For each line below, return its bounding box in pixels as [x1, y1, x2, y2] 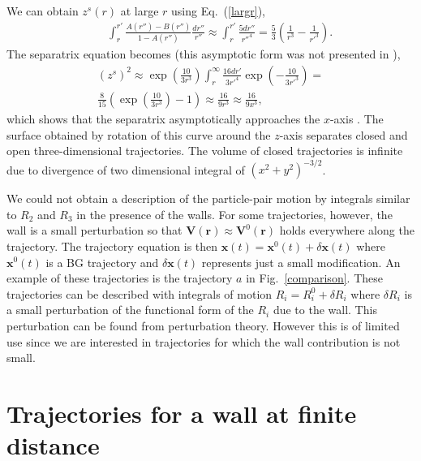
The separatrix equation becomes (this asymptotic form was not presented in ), [6, 45, 401, 62]
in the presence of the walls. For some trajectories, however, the [76, 205, 393, 222]
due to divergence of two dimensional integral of [6, 161, 245, 178]
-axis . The [329, 110, 384, 127]
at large [120, 2, 159, 19]
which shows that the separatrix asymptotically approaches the [6, 110, 320, 127]
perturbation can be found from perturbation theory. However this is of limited [6, 317, 400, 334]
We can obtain [6, 2, 79, 19]
